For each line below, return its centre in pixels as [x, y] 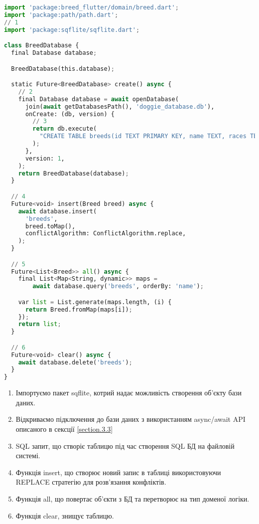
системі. [28, 455]
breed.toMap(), [50, 226]
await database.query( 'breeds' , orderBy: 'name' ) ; [118, 286]
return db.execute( [65, 129]
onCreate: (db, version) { [70, 114]
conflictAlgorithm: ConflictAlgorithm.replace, [106, 234]
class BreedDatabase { [42, 46]
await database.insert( [58, 211]
